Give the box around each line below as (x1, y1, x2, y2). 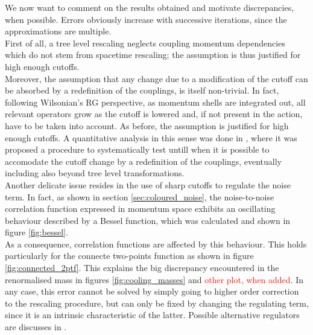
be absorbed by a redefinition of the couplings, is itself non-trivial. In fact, (5, 84, 279, 97)
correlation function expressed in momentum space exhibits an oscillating (5, 202, 276, 215)
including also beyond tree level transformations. (5, 167, 185, 179)
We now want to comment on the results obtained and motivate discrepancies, (5, 1, 294, 13)
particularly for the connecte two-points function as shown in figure (5, 249, 254, 262)
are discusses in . (5, 321, 67, 333)
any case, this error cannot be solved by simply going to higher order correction (5, 285, 299, 298)
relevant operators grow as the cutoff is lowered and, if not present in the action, (5, 107, 303, 120)
